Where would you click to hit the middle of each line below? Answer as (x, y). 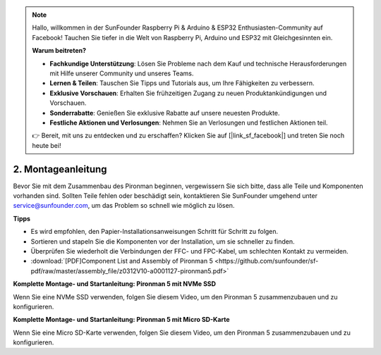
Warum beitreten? (59, 51)
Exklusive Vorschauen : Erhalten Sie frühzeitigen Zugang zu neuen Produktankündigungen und (188, 93)
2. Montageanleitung (60, 169)
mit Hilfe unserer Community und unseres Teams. (122, 73)
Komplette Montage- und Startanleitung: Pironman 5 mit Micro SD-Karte (121, 320)
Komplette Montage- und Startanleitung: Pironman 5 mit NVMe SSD (115, 284)
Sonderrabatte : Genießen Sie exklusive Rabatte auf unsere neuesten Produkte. (165, 113)
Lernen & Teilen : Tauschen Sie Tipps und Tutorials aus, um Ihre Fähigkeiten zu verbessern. (182, 83)
